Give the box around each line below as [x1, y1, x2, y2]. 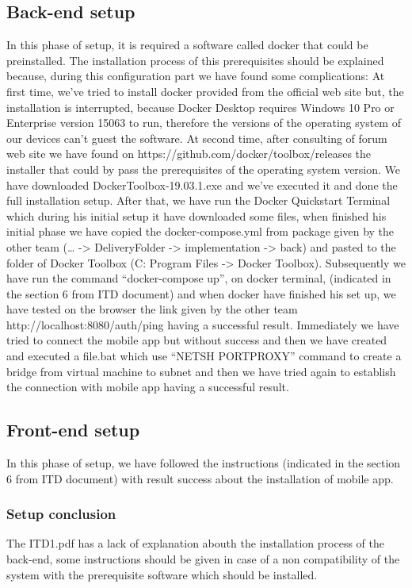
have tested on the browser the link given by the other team [6, 301, 298, 317]
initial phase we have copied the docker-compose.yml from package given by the [6, 223, 395, 240]
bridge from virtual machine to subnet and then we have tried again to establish [6, 363, 396, 379]
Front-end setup [6, 417, 140, 442]
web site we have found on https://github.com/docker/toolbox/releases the [6, 145, 372, 162]
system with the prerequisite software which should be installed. [6, 566, 318, 582]
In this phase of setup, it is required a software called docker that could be [6, 37, 368, 53]
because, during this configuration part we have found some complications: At [6, 67, 385, 84]
